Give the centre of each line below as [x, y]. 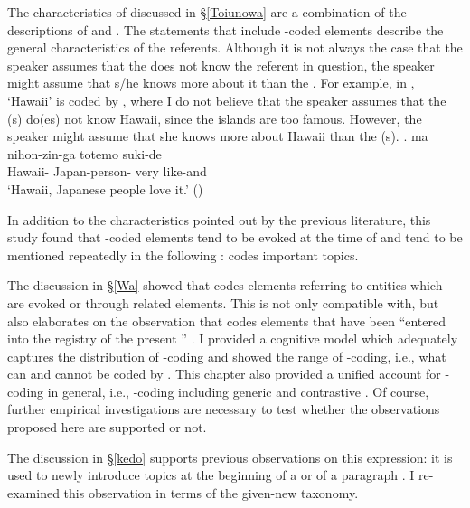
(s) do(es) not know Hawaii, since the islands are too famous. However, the [215, 118]
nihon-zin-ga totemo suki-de [85, 153]
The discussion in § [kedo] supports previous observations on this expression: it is [230, 457]
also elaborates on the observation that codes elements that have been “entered [227, 320]
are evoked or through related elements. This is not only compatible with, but [223, 302]
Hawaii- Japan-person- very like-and [107, 171]
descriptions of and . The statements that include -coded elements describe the [226, 29]
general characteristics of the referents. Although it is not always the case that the [235, 47]
